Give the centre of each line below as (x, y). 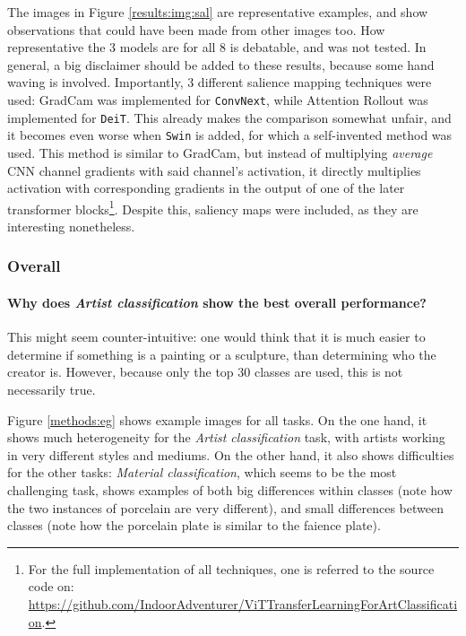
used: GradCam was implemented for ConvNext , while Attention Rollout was (218, 99)
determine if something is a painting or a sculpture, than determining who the (222, 354)
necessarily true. (52, 389)
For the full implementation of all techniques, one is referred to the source (231, 568)
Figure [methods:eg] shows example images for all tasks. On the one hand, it (217, 419)
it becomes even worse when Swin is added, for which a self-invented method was (230, 135)
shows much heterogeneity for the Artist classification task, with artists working (226, 437)
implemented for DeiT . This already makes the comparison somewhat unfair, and (229, 117)
